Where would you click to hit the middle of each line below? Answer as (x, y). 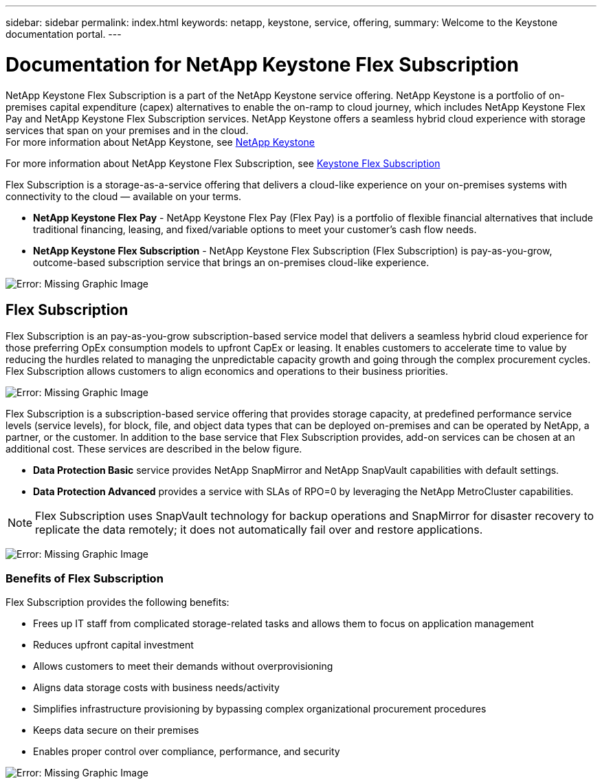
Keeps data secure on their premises (116, 730)
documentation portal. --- (64, 34)
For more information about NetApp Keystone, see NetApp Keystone (160, 142)
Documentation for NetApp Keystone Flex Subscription (262, 64)
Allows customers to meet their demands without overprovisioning (183, 666)
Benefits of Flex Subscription (85, 578)
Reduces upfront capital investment (113, 645)
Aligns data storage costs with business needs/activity (156, 688)
